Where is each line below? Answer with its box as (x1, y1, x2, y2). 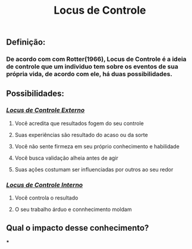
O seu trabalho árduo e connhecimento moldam (14, 206, 132, 213)
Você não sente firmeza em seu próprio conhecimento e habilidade (14, 142, 180, 150)
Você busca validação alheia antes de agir (14, 154, 119, 161)
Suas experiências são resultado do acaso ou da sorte (14, 131, 149, 138)
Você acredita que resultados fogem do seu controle (14, 120, 144, 127)
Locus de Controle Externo (6, 106, 85, 114)
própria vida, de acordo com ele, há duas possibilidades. (6, 70, 172, 78)
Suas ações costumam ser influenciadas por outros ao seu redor (14, 166, 174, 173)
